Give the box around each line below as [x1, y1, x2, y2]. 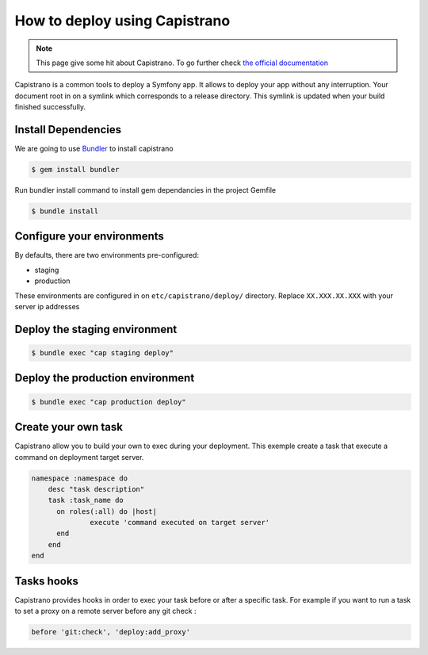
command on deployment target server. [14, 452, 144, 462]
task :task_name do [48, 496, 124, 505]
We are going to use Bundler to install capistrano [14, 144, 174, 154]
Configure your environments [14, 230, 164, 243]
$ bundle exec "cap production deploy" [31, 397, 186, 406]
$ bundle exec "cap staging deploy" [31, 349, 174, 358]
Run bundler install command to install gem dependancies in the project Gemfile [14, 185, 277, 194]
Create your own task [14, 420, 123, 434]
